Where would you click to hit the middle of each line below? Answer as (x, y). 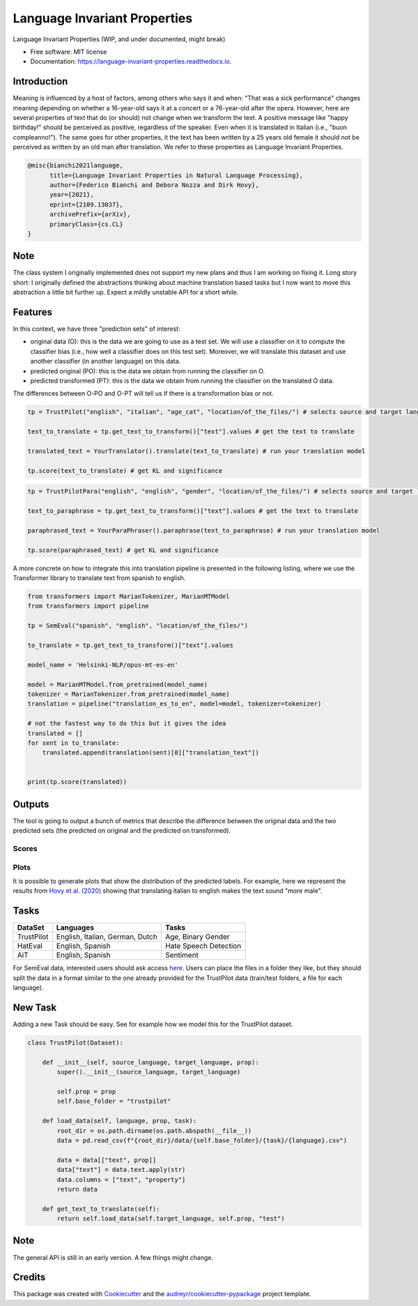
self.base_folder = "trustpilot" (114, 1101)
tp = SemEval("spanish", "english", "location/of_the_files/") (138, 626)
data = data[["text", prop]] (107, 1160)
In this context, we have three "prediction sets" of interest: (96, 329)
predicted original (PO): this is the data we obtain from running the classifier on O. (147, 371)
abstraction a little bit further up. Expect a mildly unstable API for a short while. (126, 292)
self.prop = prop (86, 1091)
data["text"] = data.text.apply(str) (121, 1170)
